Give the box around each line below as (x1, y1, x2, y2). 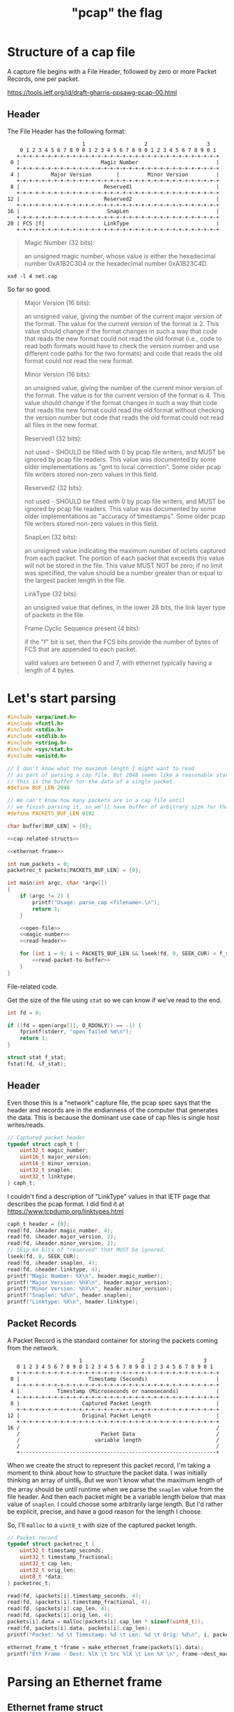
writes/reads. (7, 1121, 45, 1129)
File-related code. (7, 982, 58, 991)
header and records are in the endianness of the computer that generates (7, 1105, 219, 1114)
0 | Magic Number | (10, 158, 219, 165)
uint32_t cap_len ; (19, 1560, 73, 1567)
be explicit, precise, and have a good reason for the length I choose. (7, 1507, 203, 1516)
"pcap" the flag (71, 5, 163, 21)
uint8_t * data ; (19, 1573, 64, 1580)
